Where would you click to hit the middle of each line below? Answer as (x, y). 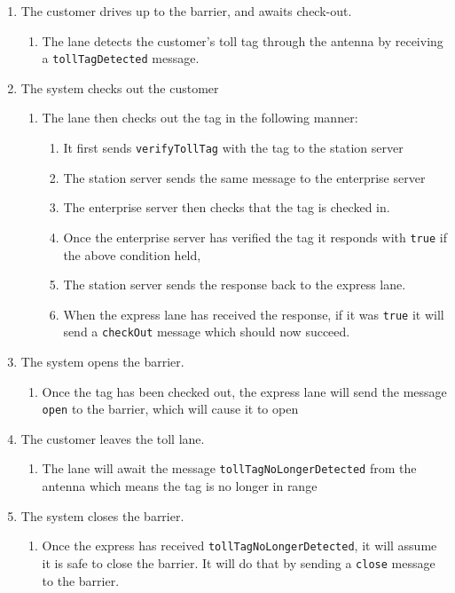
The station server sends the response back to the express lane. (235, 285)
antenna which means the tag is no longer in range (180, 486)
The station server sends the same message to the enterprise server (244, 177)
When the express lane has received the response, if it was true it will (254, 314)
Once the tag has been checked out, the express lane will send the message (244, 391)
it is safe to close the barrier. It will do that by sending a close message (239, 562)
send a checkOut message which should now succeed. (207, 332)
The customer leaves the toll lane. (113, 438)
